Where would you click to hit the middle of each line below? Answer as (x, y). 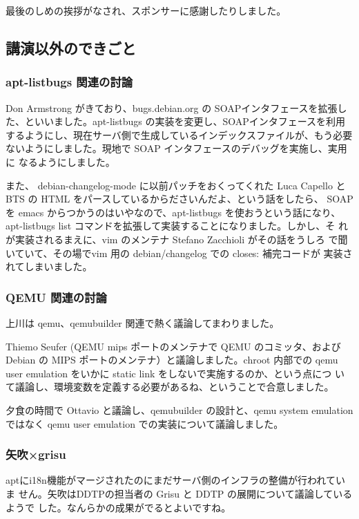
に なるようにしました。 (60, 161)
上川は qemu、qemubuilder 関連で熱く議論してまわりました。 (143, 322)
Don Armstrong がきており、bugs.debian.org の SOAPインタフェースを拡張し (176, 107)
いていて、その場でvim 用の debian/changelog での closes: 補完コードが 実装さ (179, 253)
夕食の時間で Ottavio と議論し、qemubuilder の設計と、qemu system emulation (179, 409)
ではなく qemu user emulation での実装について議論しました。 (145, 423)
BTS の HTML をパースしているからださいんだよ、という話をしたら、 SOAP (179, 199)
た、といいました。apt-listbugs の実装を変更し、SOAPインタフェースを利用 (175, 121)
